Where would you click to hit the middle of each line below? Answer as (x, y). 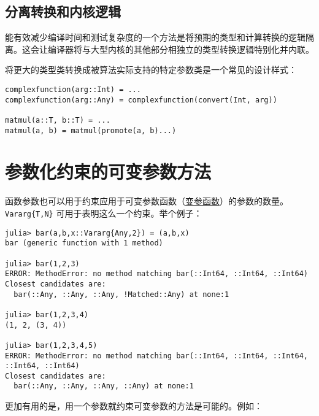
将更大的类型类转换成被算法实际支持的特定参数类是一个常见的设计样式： (151, 70)
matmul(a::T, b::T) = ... (58, 120)
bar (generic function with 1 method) (84, 243)
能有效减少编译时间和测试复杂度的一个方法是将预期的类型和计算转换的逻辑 (155, 37)
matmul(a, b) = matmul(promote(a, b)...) (91, 130)
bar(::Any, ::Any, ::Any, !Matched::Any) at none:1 (121, 294)
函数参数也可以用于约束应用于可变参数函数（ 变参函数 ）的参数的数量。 (147, 201)
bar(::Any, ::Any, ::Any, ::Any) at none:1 (104, 386)
